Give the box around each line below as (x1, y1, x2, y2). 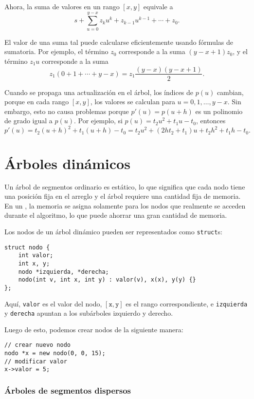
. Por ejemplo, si (74, 115, 123, 126)
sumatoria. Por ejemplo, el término (4, 46, 109, 57)
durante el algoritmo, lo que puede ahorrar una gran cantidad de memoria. (4, 210, 227, 220)
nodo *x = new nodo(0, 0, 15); (4, 350, 106, 357)
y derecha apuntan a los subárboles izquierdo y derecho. (4, 308, 173, 318)
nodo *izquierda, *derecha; (18, 268, 109, 275)
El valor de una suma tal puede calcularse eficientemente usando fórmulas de (4, 37, 233, 47)
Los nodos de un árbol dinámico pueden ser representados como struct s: (4, 226, 222, 236)
